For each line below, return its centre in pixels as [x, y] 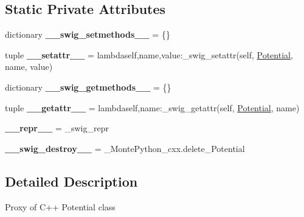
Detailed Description [71, 181]
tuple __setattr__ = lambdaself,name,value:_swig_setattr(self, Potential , [149, 54]
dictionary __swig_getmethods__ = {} [88, 87]
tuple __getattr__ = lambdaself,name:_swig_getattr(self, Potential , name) [152, 107]
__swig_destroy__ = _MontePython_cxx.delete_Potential [125, 148]
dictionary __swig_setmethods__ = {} [88, 34]
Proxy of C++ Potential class [60, 206]
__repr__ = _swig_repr [57, 128]
